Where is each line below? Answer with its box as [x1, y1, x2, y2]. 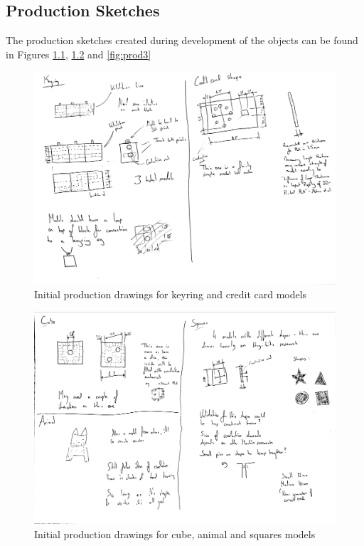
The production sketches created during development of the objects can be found [6, 33, 358, 48]
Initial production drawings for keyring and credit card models [34, 287, 307, 302]
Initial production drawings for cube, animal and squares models [34, 527, 316, 542]
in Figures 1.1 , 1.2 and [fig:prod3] [6, 46, 151, 61]
